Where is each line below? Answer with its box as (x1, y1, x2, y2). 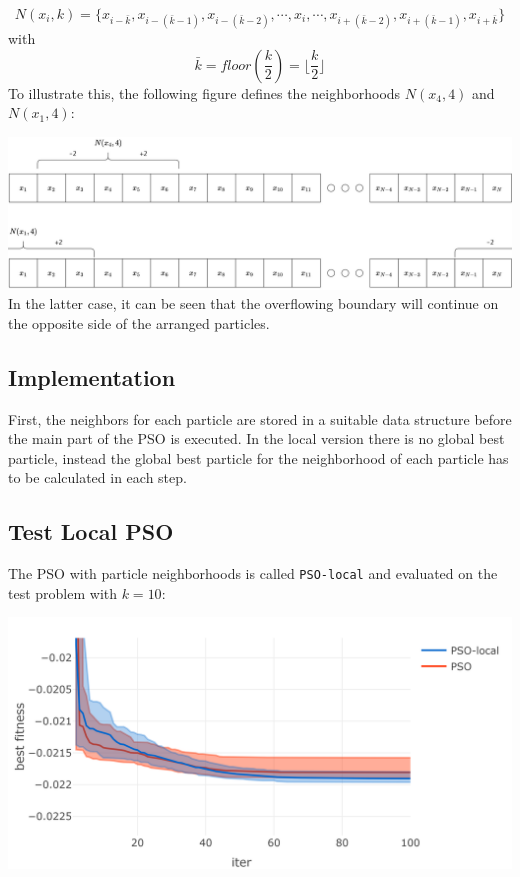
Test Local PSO (8, 516, 174, 547)
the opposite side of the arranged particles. (8, 312, 270, 333)
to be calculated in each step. (8, 467, 187, 488)
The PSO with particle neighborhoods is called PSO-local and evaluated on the (8, 563, 498, 584)
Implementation (8, 361, 176, 392)
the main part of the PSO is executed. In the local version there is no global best (8, 428, 505, 449)
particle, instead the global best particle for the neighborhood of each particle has (8, 447, 509, 468)
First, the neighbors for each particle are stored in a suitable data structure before (8, 408, 512, 429)
